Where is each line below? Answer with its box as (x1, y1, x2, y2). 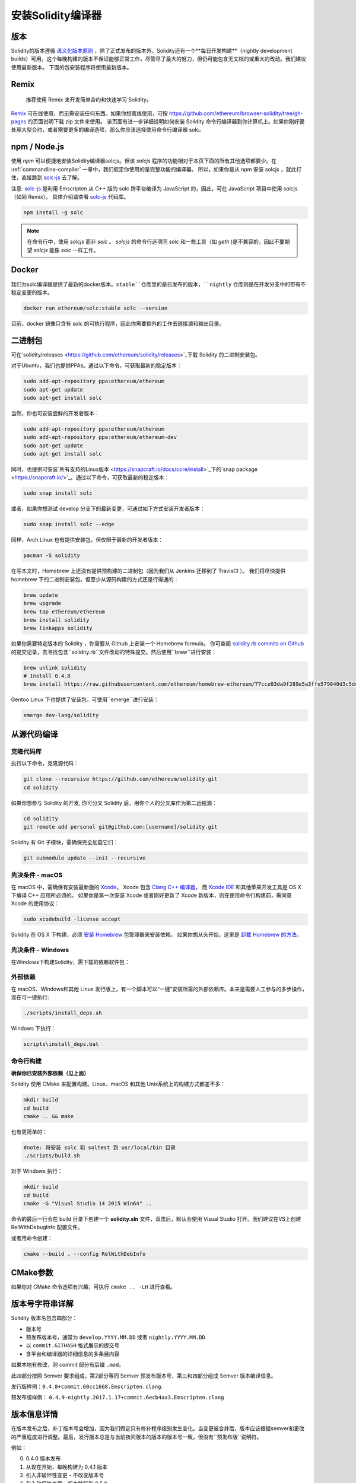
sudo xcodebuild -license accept (23, 916, 121, 922)
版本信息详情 (11, 1409, 58, 1420)
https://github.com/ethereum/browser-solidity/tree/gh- (169, 110, 303, 117)
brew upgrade (23, 600, 62, 607)
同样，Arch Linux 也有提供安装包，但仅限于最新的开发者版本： (11, 536, 164, 543)
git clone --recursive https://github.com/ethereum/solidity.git (23, 776, 218, 782)
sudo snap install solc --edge (23, 521, 115, 528)
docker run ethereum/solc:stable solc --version (23, 304, 168, 311)
